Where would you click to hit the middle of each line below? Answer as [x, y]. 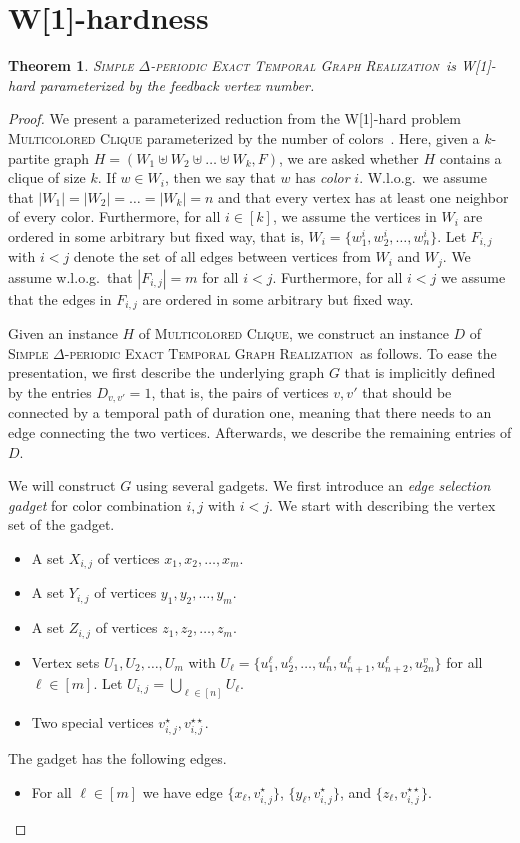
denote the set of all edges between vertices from [222, 256]
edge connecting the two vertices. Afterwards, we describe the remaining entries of [260, 432]
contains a [470, 157]
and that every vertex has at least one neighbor [363, 196]
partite [29, 157]
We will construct [62, 485]
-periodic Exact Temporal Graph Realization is [303, 65]
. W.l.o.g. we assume [423, 177]
